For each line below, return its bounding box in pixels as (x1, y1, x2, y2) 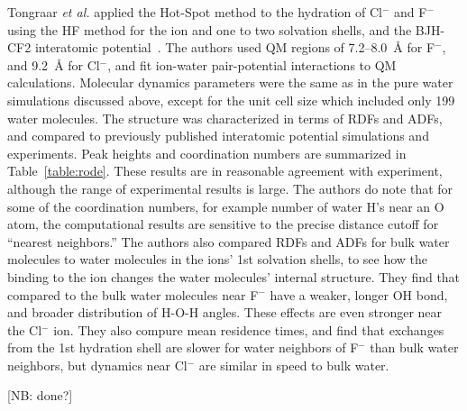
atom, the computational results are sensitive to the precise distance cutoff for (7, 215, 439, 233)
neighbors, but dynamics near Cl (7, 355, 188, 374)
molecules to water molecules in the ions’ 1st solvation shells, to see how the (7, 250, 428, 269)
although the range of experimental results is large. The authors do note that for (7, 178, 453, 197)
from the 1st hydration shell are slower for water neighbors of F (7, 338, 359, 357)
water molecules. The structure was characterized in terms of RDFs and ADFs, (7, 108, 443, 127)
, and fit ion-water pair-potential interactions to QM (107, 55, 397, 74)
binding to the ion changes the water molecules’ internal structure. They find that (7, 267, 461, 286)
